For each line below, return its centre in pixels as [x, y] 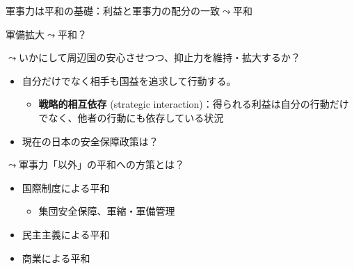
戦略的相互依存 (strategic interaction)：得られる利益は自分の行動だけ [194, 104]
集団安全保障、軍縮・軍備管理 [107, 211]
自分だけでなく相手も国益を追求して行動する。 [129, 80]
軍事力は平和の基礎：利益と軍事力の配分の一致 [113, 10]
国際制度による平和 [66, 187]
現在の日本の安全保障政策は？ [90, 141]
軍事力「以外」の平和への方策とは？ [101, 164]
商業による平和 [56, 258]
